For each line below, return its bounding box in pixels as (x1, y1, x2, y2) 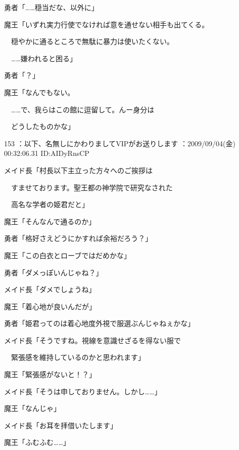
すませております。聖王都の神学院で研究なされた (11, 182, 173, 192)
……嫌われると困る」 (11, 53, 77, 63)
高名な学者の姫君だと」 (11, 199, 89, 210)
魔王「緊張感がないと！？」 (4, 369, 96, 380)
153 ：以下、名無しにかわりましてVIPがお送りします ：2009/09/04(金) (4, 138, 235, 148)
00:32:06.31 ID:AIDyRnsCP (4, 148, 89, 158)
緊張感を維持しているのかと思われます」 (11, 352, 145, 362)
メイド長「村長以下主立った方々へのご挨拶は (4, 165, 153, 175)
